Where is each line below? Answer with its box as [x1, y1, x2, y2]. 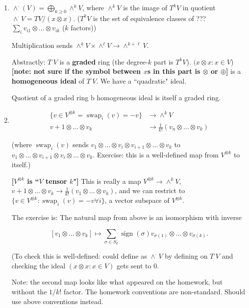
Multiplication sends [11, 40, 73, 50]
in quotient [182, 2, 216, 12]
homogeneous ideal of [11, 75, 84, 86]
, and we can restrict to [115, 185, 185, 196]
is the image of [123, 2, 168, 12]
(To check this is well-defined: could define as [11, 251, 147, 261]
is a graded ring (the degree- [59, 56, 148, 66]
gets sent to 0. [116, 260, 159, 270]
